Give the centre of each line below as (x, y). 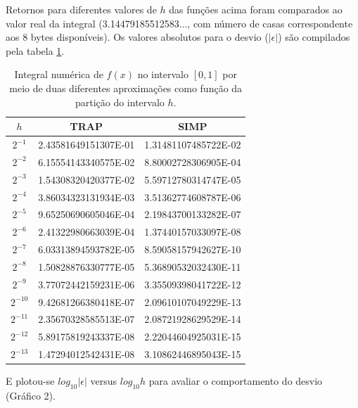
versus (104, 381)
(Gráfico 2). (31, 396)
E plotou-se (30, 381)
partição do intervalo (120, 102)
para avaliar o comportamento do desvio (236, 381)
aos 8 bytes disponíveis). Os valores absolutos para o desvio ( (137, 37)
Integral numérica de (59, 74)
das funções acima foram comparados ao (256, 9)
